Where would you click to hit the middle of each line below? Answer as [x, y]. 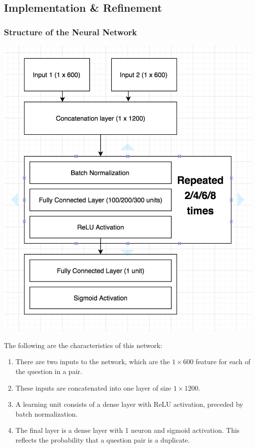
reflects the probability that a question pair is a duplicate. [103, 439]
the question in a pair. [49, 371]
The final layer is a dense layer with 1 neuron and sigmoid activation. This [127, 430]
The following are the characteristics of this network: [83, 345]
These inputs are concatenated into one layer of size [93, 387]
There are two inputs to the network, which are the [93, 361]
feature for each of [223, 361]
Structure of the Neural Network [71, 32]
